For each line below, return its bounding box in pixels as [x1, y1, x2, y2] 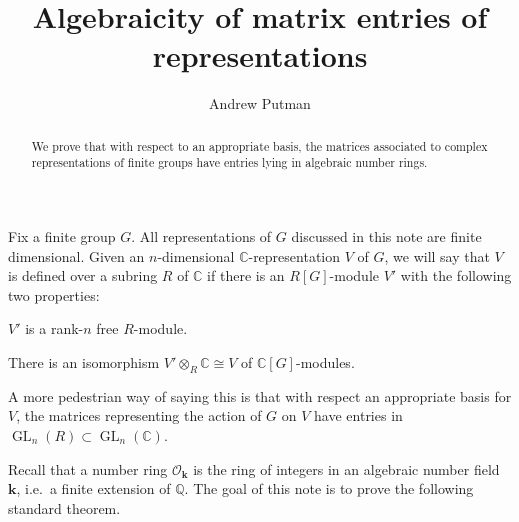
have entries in [314, 405, 403, 426]
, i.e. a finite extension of [16, 478, 171, 499]
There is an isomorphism [8, 351, 160, 372]
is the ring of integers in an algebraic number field [193, 458, 500, 479]
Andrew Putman [209, 93, 311, 114]
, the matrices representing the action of [16, 405, 262, 426]
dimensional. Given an [8, 245, 145, 266]
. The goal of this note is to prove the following [184, 478, 474, 499]
